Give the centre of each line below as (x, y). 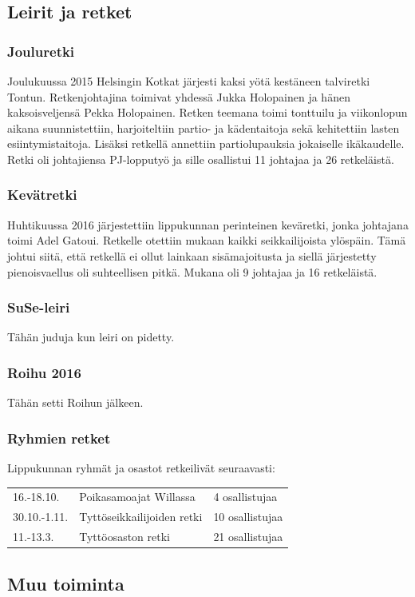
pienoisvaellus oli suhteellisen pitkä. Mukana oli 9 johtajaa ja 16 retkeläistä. (192, 271)
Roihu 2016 (45, 372)
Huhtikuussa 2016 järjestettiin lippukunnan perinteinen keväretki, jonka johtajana (208, 224)
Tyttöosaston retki (125, 537)
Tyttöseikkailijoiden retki (141, 517)
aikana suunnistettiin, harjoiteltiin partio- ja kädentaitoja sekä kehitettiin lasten (204, 127)
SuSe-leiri (39, 307)
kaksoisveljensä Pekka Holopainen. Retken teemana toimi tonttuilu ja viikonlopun (207, 112)
